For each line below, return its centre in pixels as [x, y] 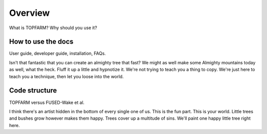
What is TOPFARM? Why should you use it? [53, 28]
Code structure [33, 91]
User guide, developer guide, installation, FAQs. [58, 53]
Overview [29, 13]
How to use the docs [41, 42]
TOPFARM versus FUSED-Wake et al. [47, 102]
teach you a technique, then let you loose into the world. [67, 76]
